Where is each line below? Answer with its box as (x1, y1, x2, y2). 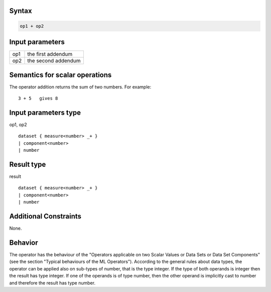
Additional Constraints (9, 212, 82, 221)
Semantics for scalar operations (9, 70, 112, 79)
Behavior (9, 238, 39, 247)
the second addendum (27, 57, 81, 64)
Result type (9, 160, 46, 168)
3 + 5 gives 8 (18, 95, 58, 102)
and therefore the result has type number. (9, 279, 95, 286)
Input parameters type (9, 108, 81, 117)
